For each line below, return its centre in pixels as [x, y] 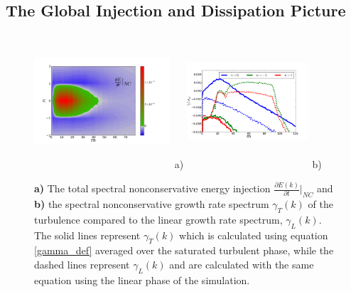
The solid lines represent [87, 235]
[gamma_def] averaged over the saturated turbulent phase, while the [184, 250]
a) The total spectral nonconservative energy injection [152, 188]
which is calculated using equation [254, 235]
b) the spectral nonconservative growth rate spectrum [152, 203]
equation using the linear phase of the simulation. [142, 280]
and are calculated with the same [242, 264]
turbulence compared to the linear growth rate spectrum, [158, 219]
